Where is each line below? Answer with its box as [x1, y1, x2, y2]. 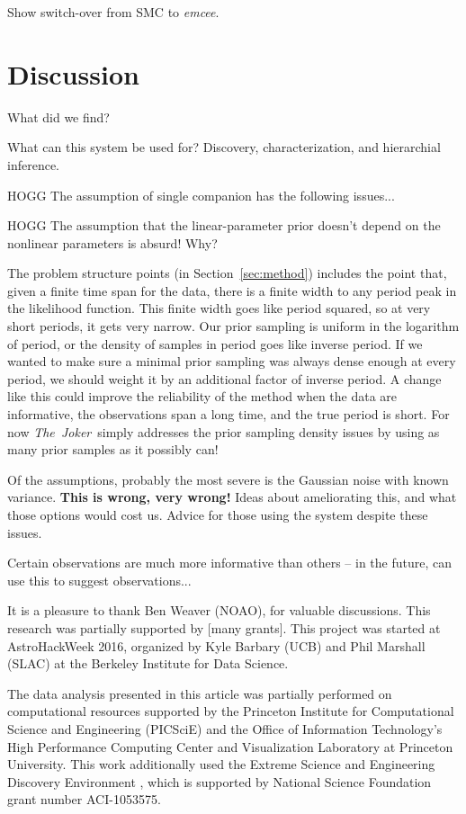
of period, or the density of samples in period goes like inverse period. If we [7, 334, 423, 353]
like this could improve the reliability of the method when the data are [7, 387, 398, 406]
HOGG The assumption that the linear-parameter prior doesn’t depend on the [7, 216, 441, 235]
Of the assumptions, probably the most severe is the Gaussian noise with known [7, 470, 449, 488]
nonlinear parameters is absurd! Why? [7, 233, 218, 252]
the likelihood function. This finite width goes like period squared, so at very [7, 299, 431, 318]
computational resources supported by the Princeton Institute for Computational [7, 702, 454, 720]
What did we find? [7, 107, 110, 126]
